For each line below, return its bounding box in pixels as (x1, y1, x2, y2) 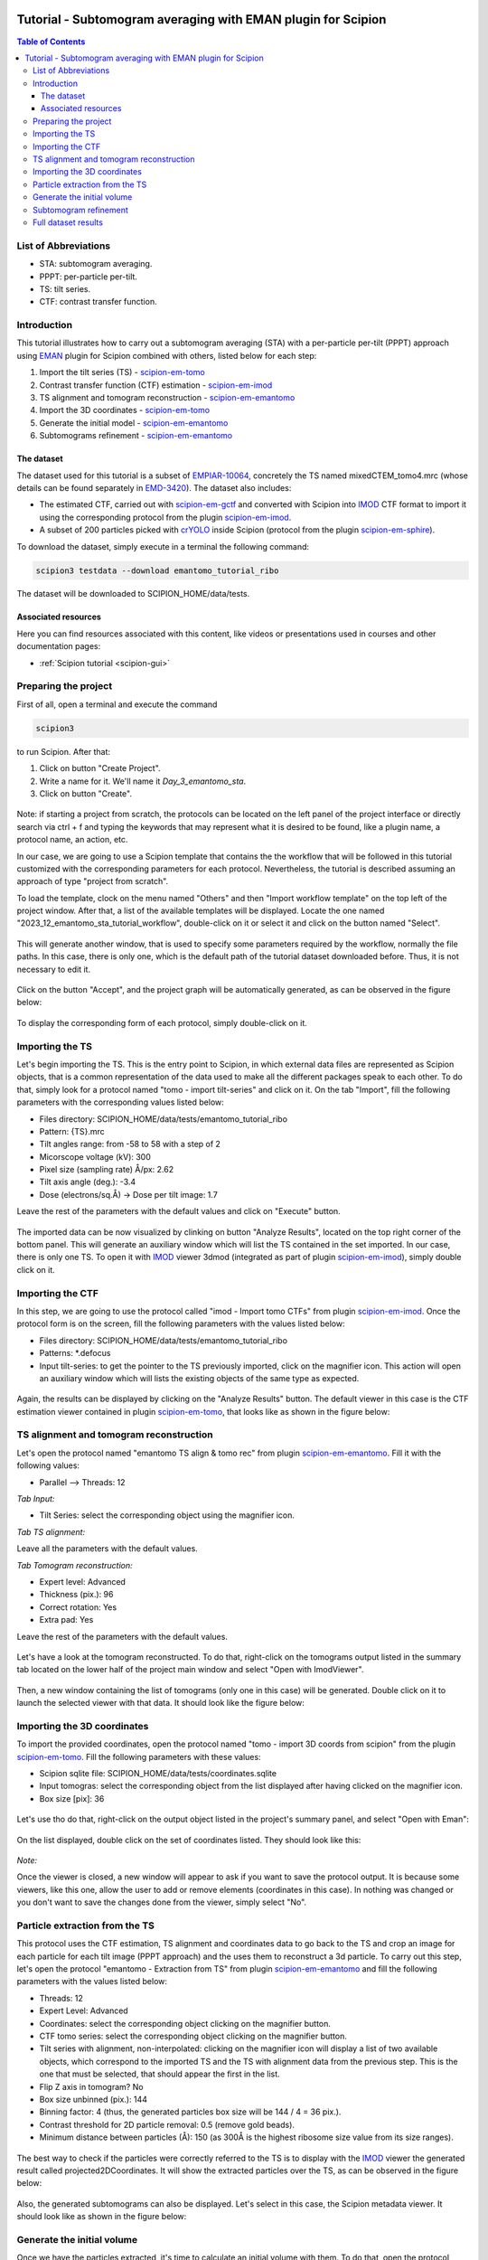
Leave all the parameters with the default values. (16, 1543, 198, 1554)
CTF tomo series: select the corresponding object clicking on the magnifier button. (39, 2030, 347, 2041)
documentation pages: (16, 641, 101, 652)
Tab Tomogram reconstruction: (16, 1559, 133, 1570)
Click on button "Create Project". (39, 763, 162, 774)
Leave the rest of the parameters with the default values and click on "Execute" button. (16, 1206, 341, 1217)
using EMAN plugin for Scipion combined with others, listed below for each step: (16, 350, 317, 361)
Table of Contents (16, 36, 86, 47)
